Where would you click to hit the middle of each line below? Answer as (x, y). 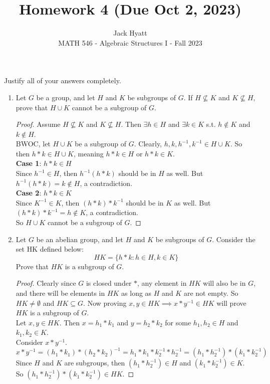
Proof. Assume (38, 124)
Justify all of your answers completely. (63, 80)
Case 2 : (29, 193)
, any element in (162, 283)
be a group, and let (66, 97)
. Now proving (105, 303)
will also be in (224, 283)
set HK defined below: (50, 249)
